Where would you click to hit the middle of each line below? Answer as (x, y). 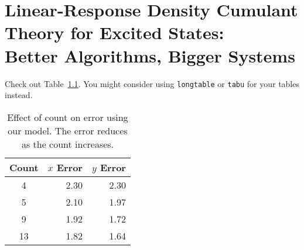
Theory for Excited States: (115, 32)
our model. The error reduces (68, 130)
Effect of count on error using (68, 117)
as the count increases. (68, 144)
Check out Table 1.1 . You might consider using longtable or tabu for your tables (152, 83)
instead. (19, 95)
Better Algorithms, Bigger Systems (150, 55)
